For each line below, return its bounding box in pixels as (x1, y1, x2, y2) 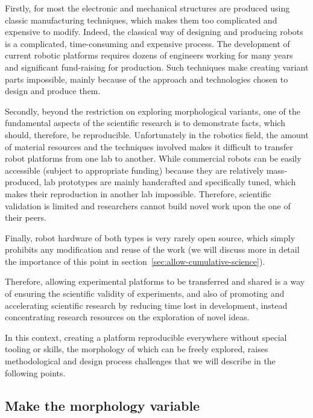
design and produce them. (5, 84, 101, 97)
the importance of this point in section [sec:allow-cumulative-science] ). (5, 255, 265, 267)
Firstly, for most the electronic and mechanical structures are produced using (5, 2, 290, 14)
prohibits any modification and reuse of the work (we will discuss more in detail (5, 243, 300, 256)
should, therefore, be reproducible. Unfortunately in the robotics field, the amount (5, 128, 309, 141)
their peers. (5, 211, 46, 224)
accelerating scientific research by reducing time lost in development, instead (5, 299, 288, 311)
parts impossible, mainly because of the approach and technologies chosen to (5, 72, 288, 85)
